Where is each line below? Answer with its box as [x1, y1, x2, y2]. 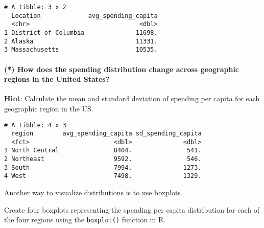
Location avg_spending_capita [11, 12, 158, 19]
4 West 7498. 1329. [4, 172, 202, 180]
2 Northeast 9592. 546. [4, 155, 202, 163]
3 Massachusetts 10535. [4, 46, 158, 54]
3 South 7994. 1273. [4, 164, 202, 171]
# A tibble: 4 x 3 [4, 121, 66, 129]
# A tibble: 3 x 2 [4, 4, 66, 11]
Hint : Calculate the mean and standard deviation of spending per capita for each [4, 93, 260, 104]
